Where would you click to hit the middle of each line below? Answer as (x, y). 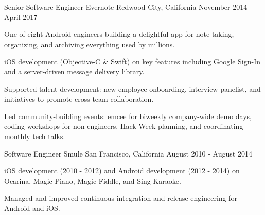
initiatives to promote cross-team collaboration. (79, 99)
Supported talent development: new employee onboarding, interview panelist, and (132, 89)
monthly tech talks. (35, 136)
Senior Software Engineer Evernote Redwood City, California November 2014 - (128, 7)
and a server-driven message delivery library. (74, 71)
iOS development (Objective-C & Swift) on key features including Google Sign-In (132, 61)
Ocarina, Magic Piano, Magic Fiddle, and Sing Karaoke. (93, 180)
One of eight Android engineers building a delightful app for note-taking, (119, 34)
